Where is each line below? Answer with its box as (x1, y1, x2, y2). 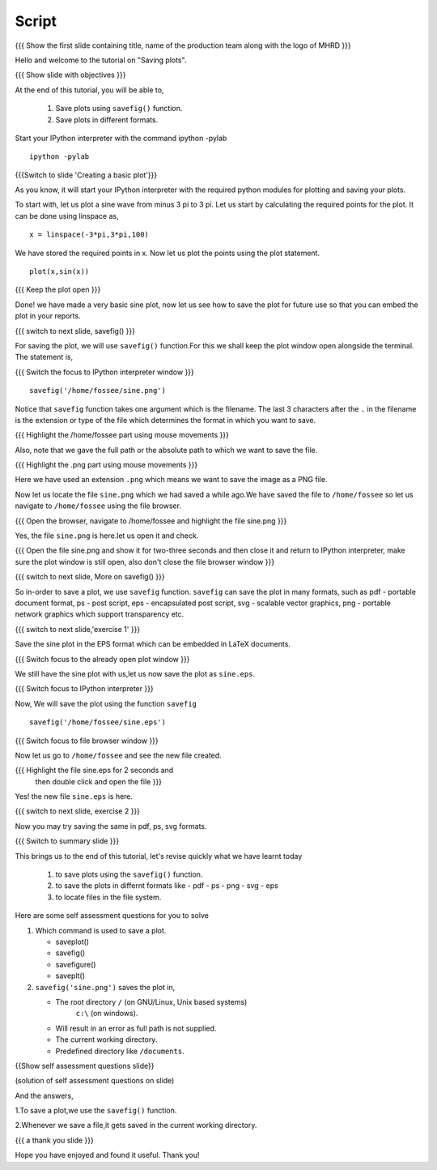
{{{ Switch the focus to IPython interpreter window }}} (15, 367, 194, 377)
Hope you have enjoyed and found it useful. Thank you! (15, 1151, 200, 1160)
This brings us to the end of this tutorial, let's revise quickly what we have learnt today (15, 851, 303, 860)
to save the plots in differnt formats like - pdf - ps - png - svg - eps (55, 881, 278, 890)
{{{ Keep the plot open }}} (15, 284, 101, 295)
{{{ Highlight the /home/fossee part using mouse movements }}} (15, 430, 230, 440)
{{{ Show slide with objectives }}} (15, 70, 126, 80)
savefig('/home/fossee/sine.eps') (29, 718, 166, 727)
